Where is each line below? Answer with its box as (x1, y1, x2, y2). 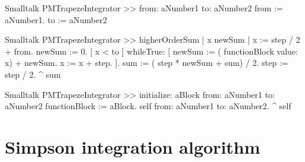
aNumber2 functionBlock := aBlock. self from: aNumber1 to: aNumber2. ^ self (5, 100, 291, 112)
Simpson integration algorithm (5, 134, 260, 158)
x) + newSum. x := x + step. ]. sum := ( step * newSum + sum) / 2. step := (5, 56, 288, 69)
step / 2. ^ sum (5, 68, 61, 80)
